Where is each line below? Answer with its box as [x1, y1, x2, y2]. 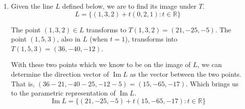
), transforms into [125, 34, 177, 44]
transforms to [86, 24, 126, 34]
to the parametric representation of [11, 88, 116, 98]
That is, [11, 78, 35, 88]
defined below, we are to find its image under [62, 1, 196, 11]
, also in [57, 34, 81, 44]
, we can [197, 59, 222, 69]
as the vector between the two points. [130, 68, 242, 79]
